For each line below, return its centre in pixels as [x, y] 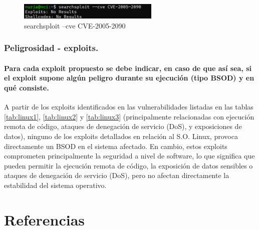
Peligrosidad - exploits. [51, 48]
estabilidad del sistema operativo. [55, 185]
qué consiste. [27, 88]
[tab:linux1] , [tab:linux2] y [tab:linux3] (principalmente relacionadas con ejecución [129, 116]
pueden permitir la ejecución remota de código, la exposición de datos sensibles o [128, 165]
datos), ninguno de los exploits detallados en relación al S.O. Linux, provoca [121, 136]
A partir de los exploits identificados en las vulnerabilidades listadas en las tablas [129, 107]
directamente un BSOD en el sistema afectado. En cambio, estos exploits [116, 146]
